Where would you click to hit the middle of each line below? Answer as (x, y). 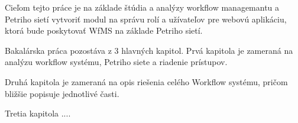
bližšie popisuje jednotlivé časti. (62, 93)
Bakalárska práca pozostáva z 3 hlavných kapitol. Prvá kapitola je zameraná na (149, 50)
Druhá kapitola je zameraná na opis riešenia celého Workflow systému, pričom (146, 81)
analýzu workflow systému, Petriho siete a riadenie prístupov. (116, 62)
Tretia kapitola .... (38, 113)
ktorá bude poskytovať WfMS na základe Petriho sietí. (104, 30)
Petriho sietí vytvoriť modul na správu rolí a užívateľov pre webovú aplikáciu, (146, 19)
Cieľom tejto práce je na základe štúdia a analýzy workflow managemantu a (142, 7)
